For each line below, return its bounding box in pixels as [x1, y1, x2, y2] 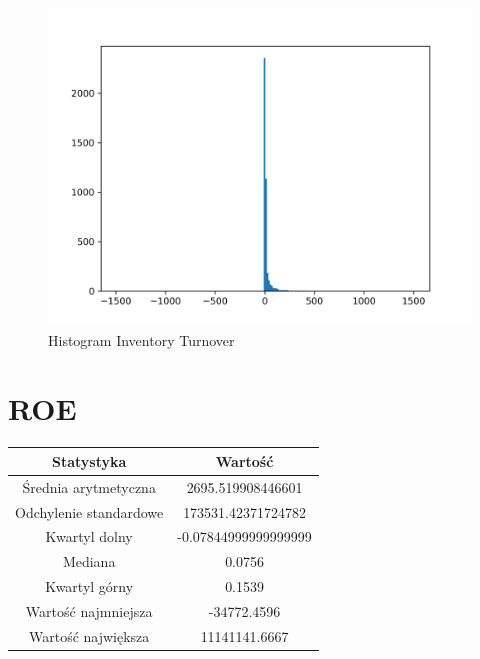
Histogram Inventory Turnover [48, 329, 235, 350]
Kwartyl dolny [45, 526, 133, 547]
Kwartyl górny [45, 576, 134, 597]
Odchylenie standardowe [15, 501, 164, 522]
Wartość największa [28, 625, 150, 646]
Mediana [62, 551, 116, 572]
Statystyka [51, 450, 127, 471]
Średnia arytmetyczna [22, 476, 156, 497]
